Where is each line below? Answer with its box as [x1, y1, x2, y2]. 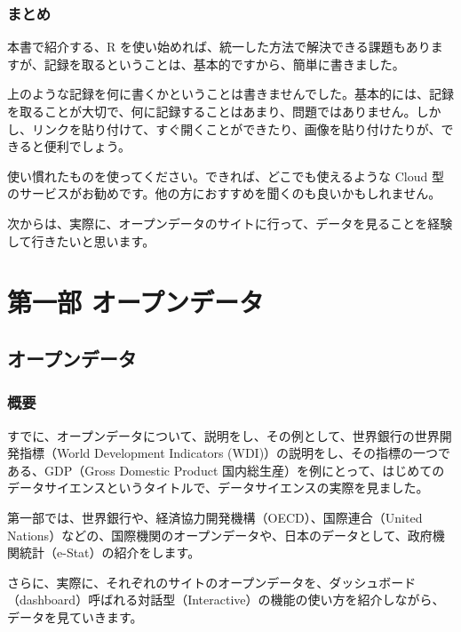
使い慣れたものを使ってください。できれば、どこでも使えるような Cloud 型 [7, 166, 444, 185]
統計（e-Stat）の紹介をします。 [19, 543, 201, 562]
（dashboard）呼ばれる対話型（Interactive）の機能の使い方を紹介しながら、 [7, 590, 445, 609]
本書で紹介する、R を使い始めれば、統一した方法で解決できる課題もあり [7, 37, 431, 56]
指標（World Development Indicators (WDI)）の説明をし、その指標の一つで [19, 444, 451, 462]
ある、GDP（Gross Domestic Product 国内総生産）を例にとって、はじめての [7, 460, 445, 479]
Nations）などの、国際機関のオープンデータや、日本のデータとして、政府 [7, 525, 433, 544]
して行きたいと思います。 [7, 231, 155, 250]
